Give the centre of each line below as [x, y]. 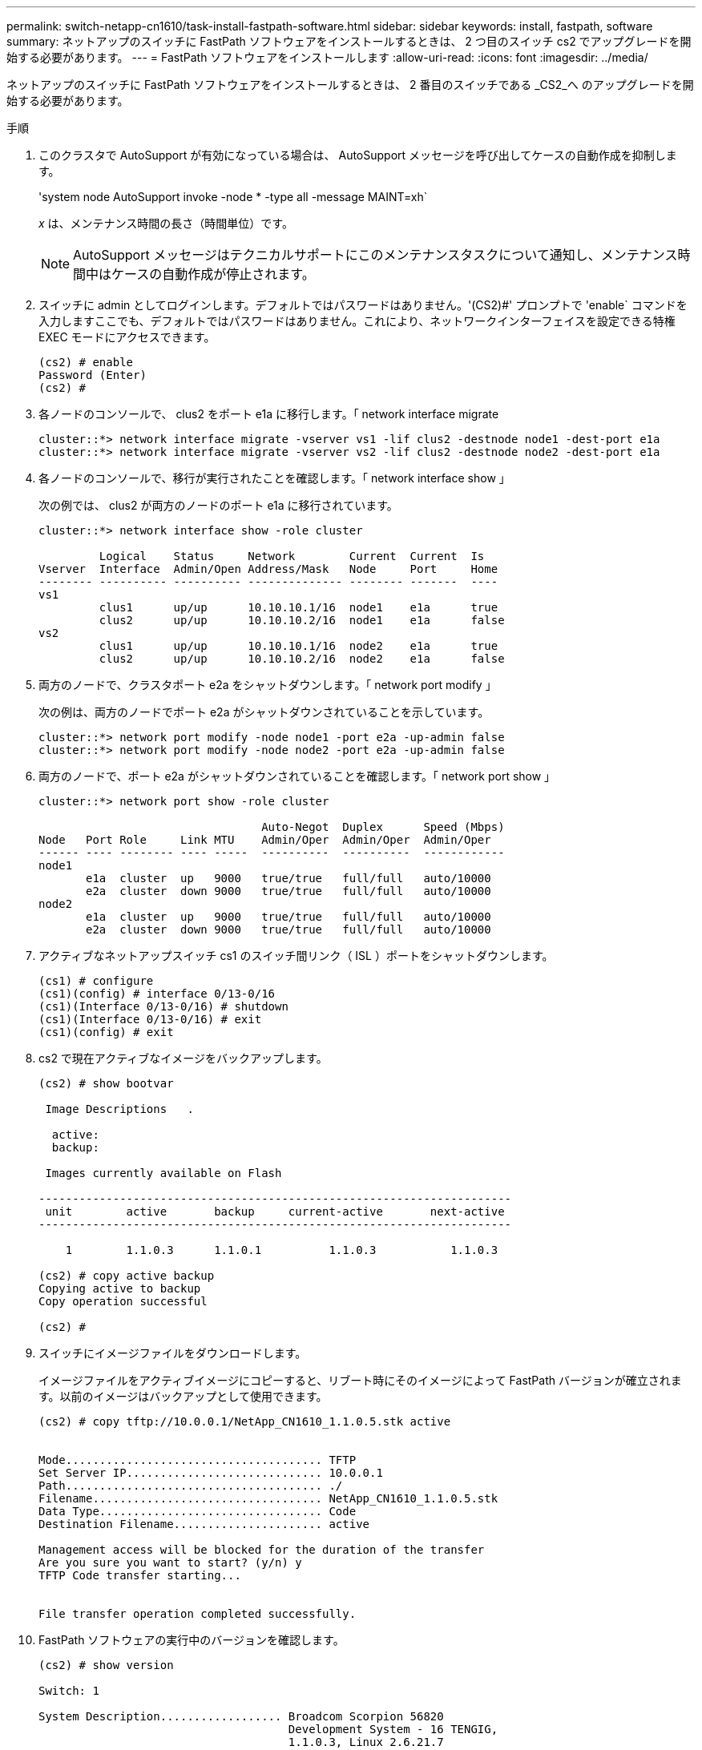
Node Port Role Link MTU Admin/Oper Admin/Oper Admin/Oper [265, 840]
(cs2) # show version [106, 1665]
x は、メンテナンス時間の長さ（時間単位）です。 [166, 223]
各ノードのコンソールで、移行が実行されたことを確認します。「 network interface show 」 [274, 478]
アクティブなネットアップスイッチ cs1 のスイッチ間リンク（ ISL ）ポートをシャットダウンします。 [296, 956]
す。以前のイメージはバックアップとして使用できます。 [183, 1396]
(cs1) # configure [96, 981]
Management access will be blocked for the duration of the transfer [262, 1550]
